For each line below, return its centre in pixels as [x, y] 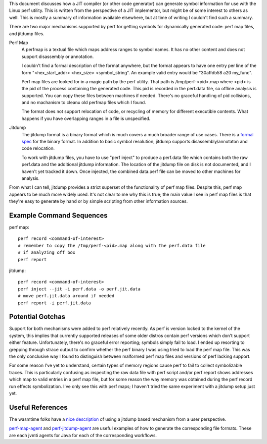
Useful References [38, 407]
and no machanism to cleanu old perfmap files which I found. [84, 103]
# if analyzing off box [47, 252]
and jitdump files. [27, 33]
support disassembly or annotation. [58, 56]
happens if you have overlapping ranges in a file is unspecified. [86, 118]
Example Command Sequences [58, 215]
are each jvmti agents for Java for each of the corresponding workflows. [83, 435]
